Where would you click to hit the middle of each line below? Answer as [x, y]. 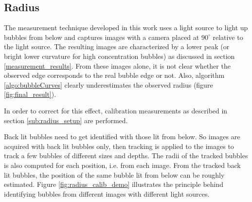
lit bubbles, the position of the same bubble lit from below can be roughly [114, 174]
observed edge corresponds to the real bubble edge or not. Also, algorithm [114, 75]
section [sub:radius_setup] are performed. [66, 120]
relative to [228, 37]
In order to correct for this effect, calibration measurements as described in [116, 110]
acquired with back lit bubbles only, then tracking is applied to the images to [119, 146]
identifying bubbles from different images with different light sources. [107, 193]
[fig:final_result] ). [30, 94]
